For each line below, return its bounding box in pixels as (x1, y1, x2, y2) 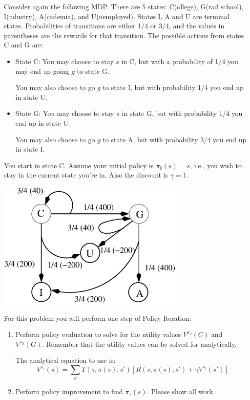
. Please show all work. (146, 386, 215, 397)
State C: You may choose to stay (15, 56, 114, 66)
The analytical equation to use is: (15, 355, 116, 365)
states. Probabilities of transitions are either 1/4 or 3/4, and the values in (4, 21, 225, 31)
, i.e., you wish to (190, 160, 242, 170)
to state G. (77, 66, 109, 76)
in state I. (15, 144, 45, 154)
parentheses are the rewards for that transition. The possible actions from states (4, 30, 244, 40)
